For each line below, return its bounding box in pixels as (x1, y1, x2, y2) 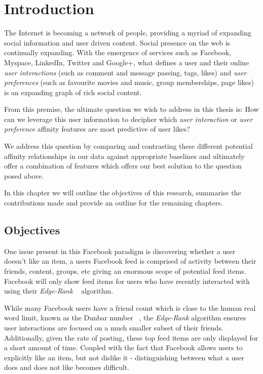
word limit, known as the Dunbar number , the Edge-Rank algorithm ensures (4, 312, 246, 323)
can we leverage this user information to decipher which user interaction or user (4, 113, 253, 124)
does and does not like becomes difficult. (4, 362, 130, 372)
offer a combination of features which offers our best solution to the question (4, 160, 242, 171)
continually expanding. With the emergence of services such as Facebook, (4, 47, 232, 58)
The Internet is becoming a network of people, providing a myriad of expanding (4, 27, 251, 38)
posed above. (4, 170, 44, 181)
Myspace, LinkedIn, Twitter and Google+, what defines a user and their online (4, 57, 249, 67)
